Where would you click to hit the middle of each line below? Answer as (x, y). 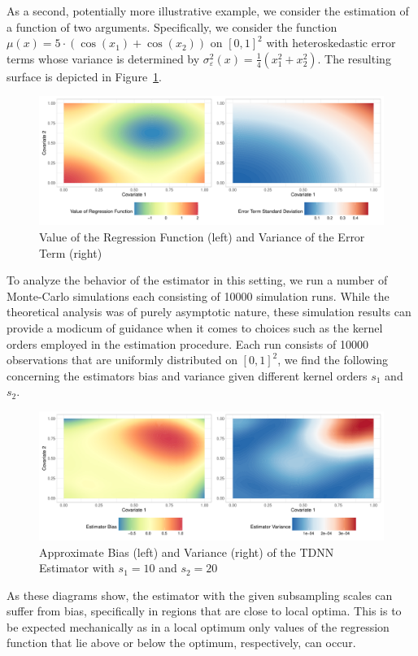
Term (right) (71, 252)
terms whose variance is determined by (103, 58)
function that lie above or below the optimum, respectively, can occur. (181, 643)
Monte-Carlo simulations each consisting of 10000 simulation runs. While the (198, 295)
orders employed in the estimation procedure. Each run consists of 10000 (187, 343)
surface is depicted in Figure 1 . (85, 76)
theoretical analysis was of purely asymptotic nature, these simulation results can (209, 312)
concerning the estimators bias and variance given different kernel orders (187, 375)
